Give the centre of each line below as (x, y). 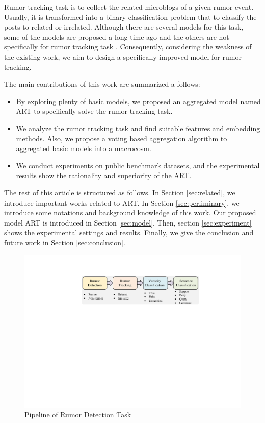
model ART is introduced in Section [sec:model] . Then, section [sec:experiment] (128, 222)
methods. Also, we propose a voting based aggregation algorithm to (122, 138)
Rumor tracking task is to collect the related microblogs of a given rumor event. (129, 7)
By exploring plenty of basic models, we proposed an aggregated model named (138, 101)
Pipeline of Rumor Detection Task (78, 415)
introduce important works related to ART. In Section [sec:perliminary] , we (122, 202)
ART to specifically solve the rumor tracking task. (94, 111)
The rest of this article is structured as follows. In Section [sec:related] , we (120, 192)
